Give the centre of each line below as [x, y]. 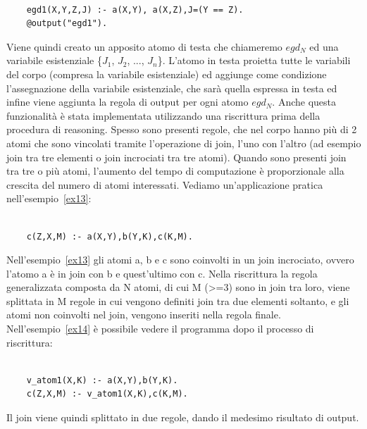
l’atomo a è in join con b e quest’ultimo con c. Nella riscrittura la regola [162, 273]
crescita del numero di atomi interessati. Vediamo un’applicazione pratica [165, 184]
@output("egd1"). [67, 24]
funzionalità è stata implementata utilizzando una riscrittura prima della [163, 115]
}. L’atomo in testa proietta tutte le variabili [254, 60]
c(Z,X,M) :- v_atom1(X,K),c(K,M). [107, 394]
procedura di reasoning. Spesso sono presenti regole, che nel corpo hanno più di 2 [182, 129]
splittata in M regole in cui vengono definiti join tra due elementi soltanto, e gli [178, 300]
